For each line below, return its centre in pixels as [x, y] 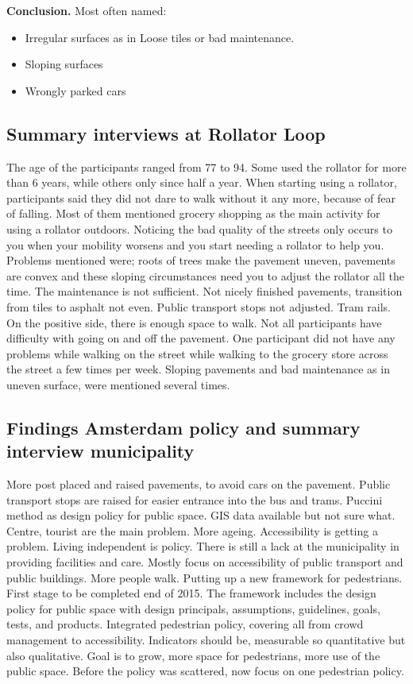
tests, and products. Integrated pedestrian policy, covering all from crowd [185, 624]
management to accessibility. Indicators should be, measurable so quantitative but [206, 640]
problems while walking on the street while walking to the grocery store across [197, 353]
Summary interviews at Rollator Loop [166, 133]
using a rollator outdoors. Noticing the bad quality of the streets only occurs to [199, 228]
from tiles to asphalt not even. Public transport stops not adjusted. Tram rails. [199, 306]
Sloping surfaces [64, 64]
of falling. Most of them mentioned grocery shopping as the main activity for [193, 213]
